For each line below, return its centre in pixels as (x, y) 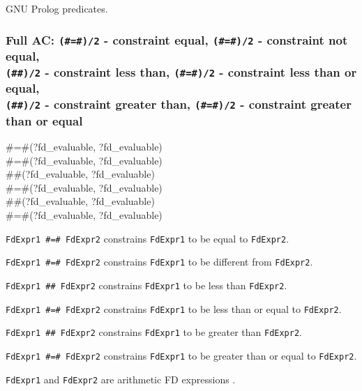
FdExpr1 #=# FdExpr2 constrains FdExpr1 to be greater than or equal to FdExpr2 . (181, 355)
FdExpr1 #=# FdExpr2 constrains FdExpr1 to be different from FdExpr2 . (159, 262)
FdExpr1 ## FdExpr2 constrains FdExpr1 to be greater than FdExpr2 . (154, 332)
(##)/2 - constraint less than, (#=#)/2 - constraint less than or (181, 71)
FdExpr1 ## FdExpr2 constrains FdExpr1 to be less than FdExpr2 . (146, 285)
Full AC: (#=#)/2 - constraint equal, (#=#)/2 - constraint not (177, 39)
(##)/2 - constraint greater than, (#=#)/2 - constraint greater (179, 104)
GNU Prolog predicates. (57, 8)
